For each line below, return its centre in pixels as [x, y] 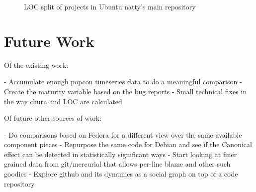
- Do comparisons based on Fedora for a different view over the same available [123, 134]
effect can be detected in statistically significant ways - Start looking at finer [121, 154]
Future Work [49, 41]
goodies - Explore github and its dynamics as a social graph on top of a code [121, 174]
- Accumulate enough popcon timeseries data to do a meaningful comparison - [123, 82]
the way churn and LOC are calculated [63, 101]
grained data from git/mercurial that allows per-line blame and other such [117, 164]
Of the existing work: [36, 65]
